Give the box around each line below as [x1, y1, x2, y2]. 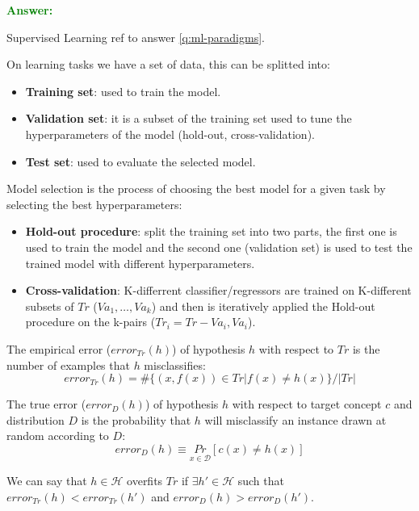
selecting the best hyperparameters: [6, 195, 182, 212]
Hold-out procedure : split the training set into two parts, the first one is [25, 223, 397, 240]
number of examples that [6, 356, 130, 373]
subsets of [25, 297, 74, 314]
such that [237, 472, 284, 489]
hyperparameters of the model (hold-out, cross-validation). [25, 125, 315, 142]
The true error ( [6, 396, 86, 413]
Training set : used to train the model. [25, 82, 221, 99]
